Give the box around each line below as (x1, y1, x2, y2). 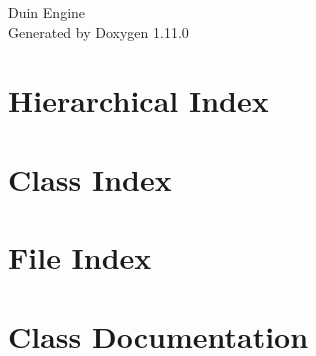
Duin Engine (8, 2, 86, 22)
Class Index (8, 158, 172, 199)
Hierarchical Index (8, 80, 269, 121)
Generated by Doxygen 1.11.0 (8, 21, 189, 42)
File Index (8, 237, 152, 278)
